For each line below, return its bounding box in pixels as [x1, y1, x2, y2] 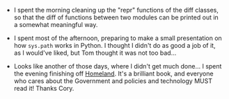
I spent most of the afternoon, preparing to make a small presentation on [13, 34, 223, 42]
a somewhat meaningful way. [13, 21, 98, 28]
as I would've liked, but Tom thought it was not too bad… [13, 48, 177, 57]
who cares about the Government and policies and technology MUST [13, 77, 212, 85]
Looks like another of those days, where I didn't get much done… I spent [13, 62, 222, 70]
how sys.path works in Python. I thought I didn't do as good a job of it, [13, 42, 216, 49]
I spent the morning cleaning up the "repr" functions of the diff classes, [13, 6, 219, 14]
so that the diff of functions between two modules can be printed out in [13, 13, 219, 21]
